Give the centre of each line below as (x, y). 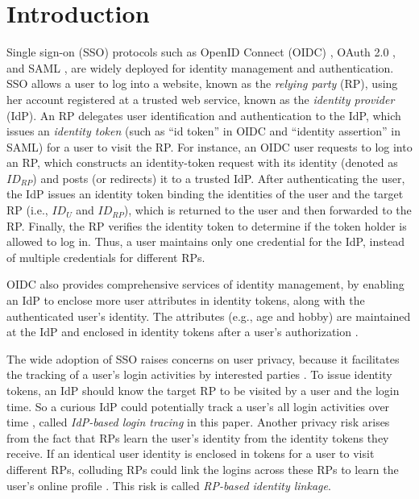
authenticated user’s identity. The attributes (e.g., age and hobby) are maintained (209, 316)
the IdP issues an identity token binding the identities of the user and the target (205, 194)
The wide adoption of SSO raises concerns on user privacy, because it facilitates (203, 358)
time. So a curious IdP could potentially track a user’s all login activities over (198, 406)
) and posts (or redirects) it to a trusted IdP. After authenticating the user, (219, 178)
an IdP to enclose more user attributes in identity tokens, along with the (186, 300)
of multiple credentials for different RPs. (106, 257)
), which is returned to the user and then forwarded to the (268, 210)
